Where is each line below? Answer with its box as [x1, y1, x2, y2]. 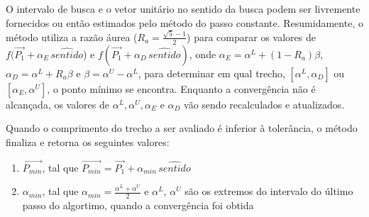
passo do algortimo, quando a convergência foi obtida [22, 198, 254, 213]
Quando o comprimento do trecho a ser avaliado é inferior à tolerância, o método [6, 121, 358, 135]
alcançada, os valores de [6, 96, 110, 111]
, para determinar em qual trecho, [138, 65, 285, 80]
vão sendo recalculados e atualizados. [184, 96, 345, 111]
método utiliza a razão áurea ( [6, 29, 138, 44]
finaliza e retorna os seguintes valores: [6, 134, 170, 149]
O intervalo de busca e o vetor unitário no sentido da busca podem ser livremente [6, 1, 360, 16]
